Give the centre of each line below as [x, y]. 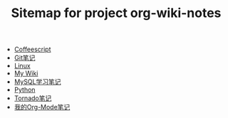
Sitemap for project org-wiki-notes [116, 13]
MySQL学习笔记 [37, 82]
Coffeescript [32, 49]
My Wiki [26, 73]
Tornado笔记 [33, 98]
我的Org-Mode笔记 [42, 107]
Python [25, 90]
